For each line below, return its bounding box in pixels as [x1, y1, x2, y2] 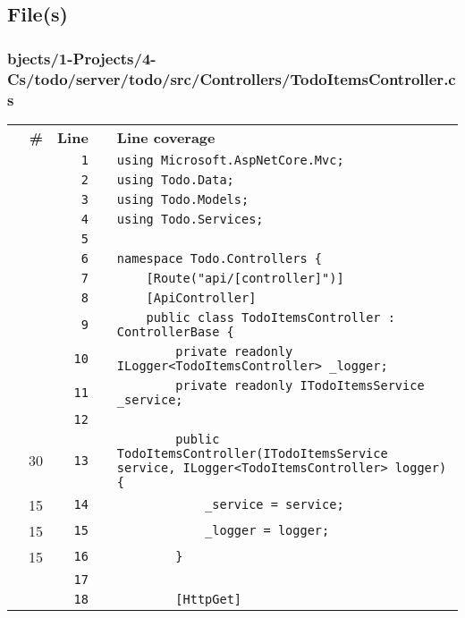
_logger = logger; [205, 523, 330, 538]
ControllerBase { [116, 324, 234, 339]
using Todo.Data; [116, 172, 234, 187]
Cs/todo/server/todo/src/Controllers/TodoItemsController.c [7, 67, 456, 89]
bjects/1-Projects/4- [7, 47, 156, 69]
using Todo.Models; [116, 191, 249, 207]
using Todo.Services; [116, 211, 264, 226]
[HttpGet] [175, 591, 242, 606]
